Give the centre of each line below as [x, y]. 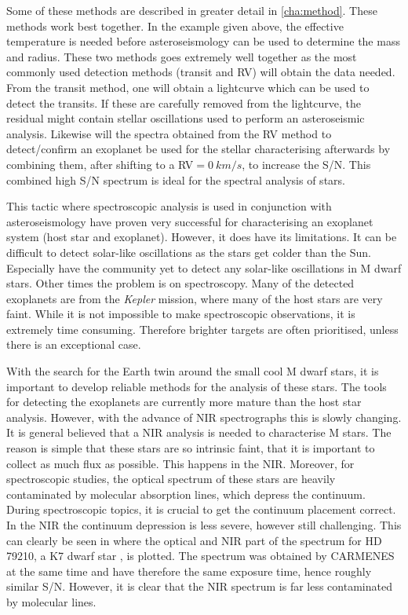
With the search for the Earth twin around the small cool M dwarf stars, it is [193, 371]
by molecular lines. [51, 601]
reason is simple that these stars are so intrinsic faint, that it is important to [191, 448]
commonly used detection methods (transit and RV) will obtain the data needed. [201, 72]
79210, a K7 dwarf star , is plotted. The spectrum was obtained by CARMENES [200, 556]
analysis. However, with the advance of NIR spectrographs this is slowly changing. [204, 417]
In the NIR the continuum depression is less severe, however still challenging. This [204, 525]
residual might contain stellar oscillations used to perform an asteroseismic [186, 118]
